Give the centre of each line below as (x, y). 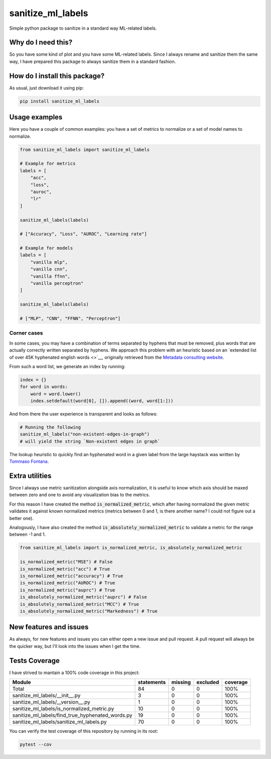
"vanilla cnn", (49, 269)
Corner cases (26, 333)
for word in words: (44, 387)
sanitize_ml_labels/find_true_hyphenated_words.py (72, 715)
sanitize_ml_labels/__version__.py (51, 702)
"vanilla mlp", (49, 262)
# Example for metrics (48, 164)
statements (152, 683)
